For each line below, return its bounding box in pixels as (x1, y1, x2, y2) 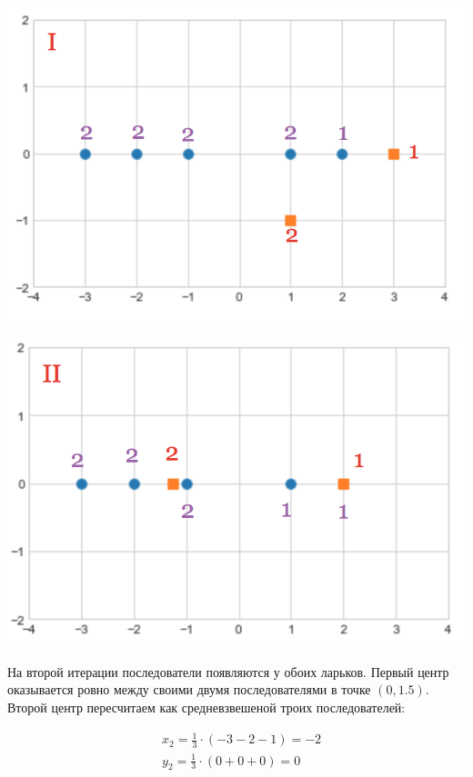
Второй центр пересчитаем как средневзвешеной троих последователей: (7, 698, 406, 717)
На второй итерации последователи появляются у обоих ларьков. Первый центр (7, 662, 449, 681)
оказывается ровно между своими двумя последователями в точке (7, 680, 371, 699)
